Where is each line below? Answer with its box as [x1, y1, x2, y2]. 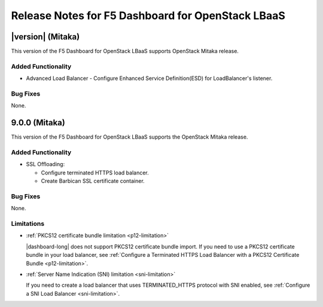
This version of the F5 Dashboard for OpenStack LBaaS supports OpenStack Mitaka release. [11, 48, 239, 55]
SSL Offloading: [26, 161, 65, 168]
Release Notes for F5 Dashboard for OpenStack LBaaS [11, 9, 285, 22]
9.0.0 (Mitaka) [11, 118, 65, 128]
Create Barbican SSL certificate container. [41, 177, 145, 185]
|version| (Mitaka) [11, 32, 80, 42]
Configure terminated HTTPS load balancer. [41, 169, 149, 176]
